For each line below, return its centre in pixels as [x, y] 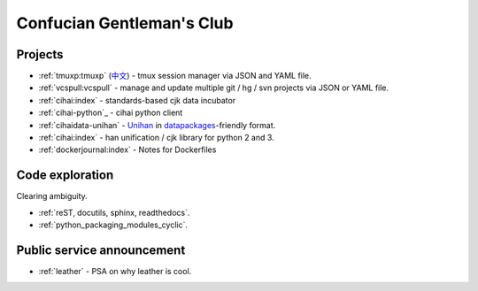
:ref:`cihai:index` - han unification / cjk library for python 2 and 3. [156, 138]
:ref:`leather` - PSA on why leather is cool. [115, 271]
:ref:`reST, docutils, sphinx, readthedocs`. [114, 212]
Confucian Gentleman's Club [125, 23]
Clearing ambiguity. [52, 196]
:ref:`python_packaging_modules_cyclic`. [113, 225]
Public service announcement [101, 250]
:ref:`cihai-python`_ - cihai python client [111, 113]
